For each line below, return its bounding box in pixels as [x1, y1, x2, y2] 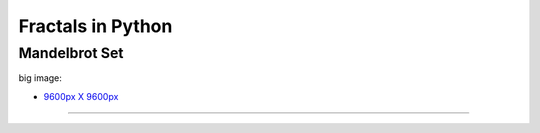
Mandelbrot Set [18, 44, 124, 62]
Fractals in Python [18, 15, 173, 37]
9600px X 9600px [43, 90, 119, 102]
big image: [18, 72, 62, 84]
